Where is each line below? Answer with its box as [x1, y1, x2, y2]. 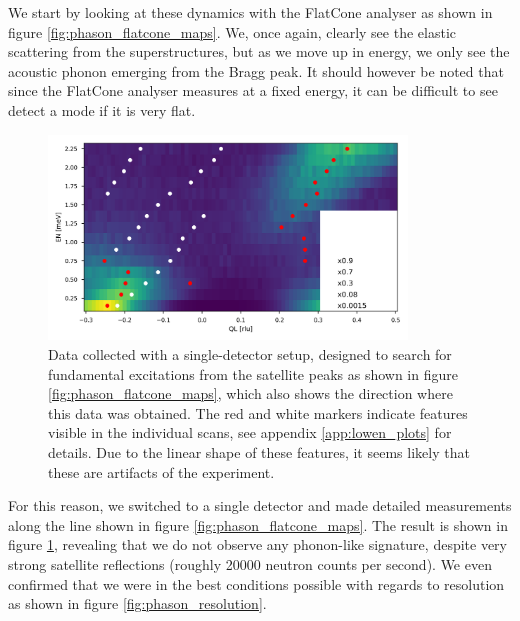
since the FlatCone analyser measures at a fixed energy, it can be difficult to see [8, 80, 498, 101]
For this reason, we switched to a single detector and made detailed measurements [8, 495, 512, 516]
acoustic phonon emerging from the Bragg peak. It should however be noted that [8, 60, 504, 81]
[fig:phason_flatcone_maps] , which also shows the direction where [48, 383, 453, 404]
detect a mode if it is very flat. [8, 99, 196, 120]
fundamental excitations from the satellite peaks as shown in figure [48, 363, 458, 384]
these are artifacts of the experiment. [48, 461, 275, 482]
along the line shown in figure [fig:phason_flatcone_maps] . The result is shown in [8, 514, 508, 535]
